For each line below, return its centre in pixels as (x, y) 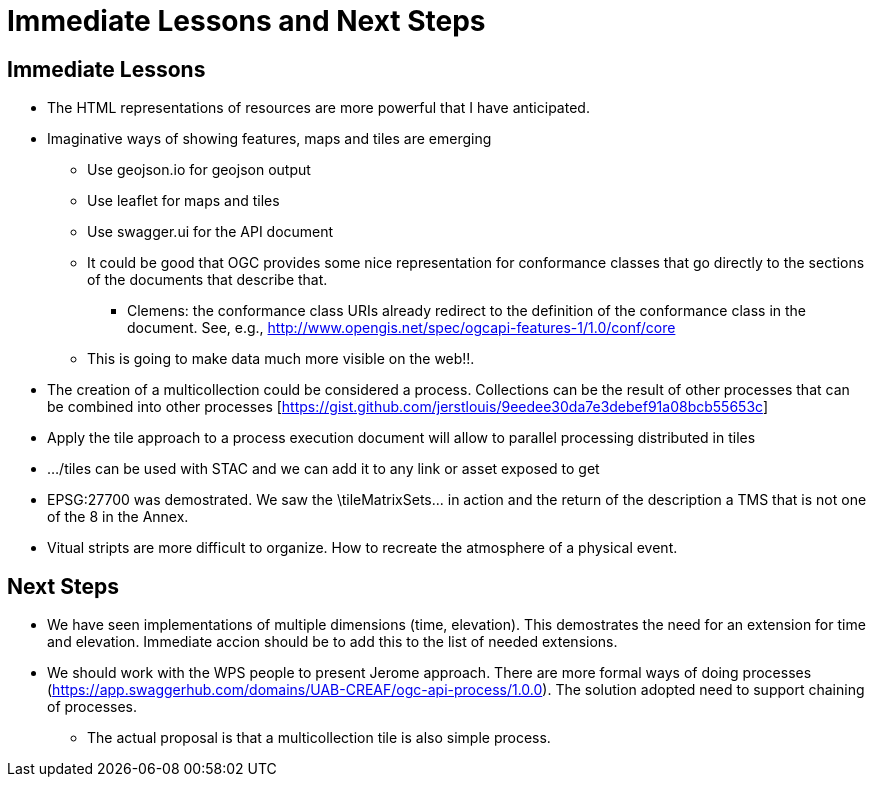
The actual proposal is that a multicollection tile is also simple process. (319, 738)
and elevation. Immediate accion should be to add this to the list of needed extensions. (332, 642)
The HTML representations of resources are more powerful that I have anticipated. (318, 108)
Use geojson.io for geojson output (199, 170)
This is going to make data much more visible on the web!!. (281, 359)
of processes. (92, 707)
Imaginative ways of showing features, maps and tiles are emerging (269, 139)
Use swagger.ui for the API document (210, 232)
